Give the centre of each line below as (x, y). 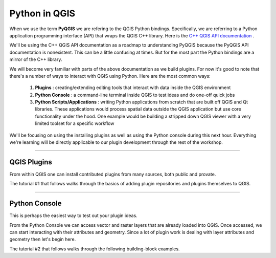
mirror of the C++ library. (36, 59)
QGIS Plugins (31, 162)
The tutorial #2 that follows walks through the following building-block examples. (95, 249)
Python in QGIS (42, 13)
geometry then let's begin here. (43, 239)
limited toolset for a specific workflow (75, 123)
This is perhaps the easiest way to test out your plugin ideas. (73, 216)
